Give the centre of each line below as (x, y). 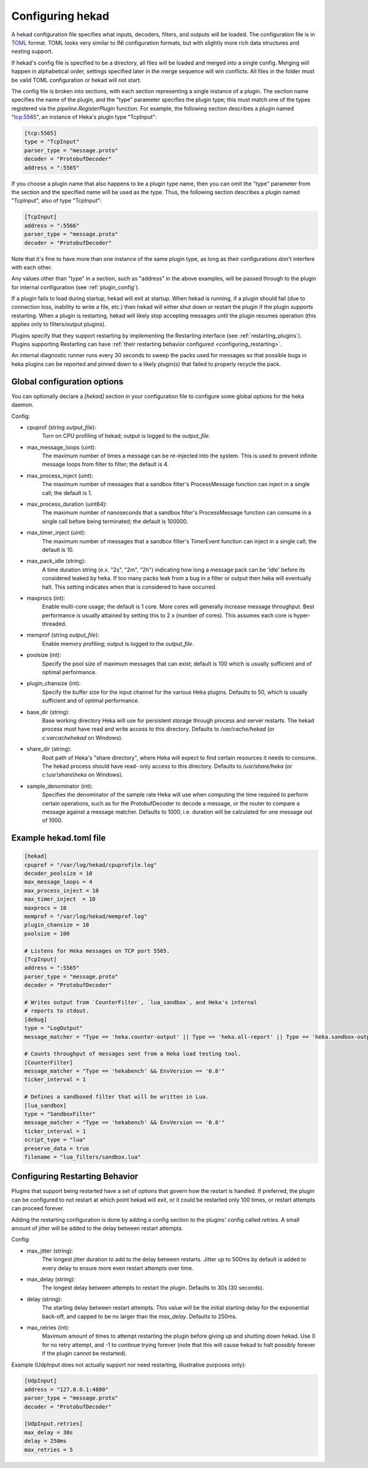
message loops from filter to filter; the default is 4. (105, 464)
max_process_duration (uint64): (67, 504)
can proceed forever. (38, 1208)
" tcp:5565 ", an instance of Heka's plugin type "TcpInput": (84, 117)
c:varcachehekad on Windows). (82, 737)
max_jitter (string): (50, 1251)
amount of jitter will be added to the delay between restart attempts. (97, 1229)
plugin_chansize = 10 (57, 925)
